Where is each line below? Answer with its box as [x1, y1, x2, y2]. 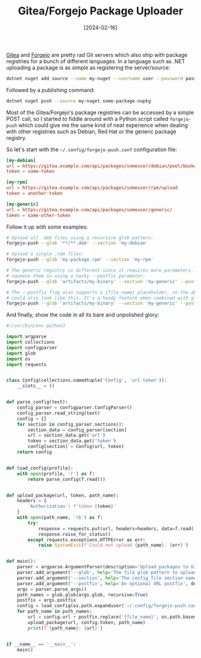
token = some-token [6, 169, 55, 175]
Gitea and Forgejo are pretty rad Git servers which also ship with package [6, 51, 188, 58]
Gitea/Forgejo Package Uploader [17, 4, 184, 18]
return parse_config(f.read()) [28, 476, 106, 482]
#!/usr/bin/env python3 [6, 323, 66, 329]
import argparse [6, 334, 47, 340]
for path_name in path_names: [17, 608, 93, 614]
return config [17, 449, 52, 455]
